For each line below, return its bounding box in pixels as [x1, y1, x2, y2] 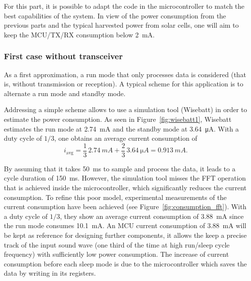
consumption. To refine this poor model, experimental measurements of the [4, 192, 227, 202]
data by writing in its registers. [4, 268, 96, 278]
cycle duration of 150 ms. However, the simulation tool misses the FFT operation [4, 173, 246, 183]
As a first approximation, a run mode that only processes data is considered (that [4, 69, 246, 79]
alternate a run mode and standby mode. [4, 88, 126, 98]
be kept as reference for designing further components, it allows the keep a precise [4, 230, 247, 240]
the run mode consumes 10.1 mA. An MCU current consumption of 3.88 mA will [4, 220, 247, 231]
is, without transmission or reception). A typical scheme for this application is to [4, 79, 243, 89]
